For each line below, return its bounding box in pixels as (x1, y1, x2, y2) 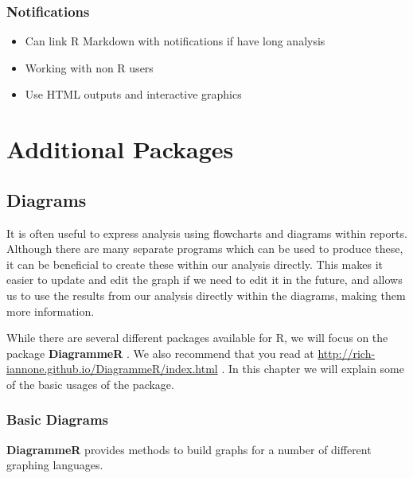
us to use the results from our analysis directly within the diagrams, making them (6, 286, 406, 303)
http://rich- (318, 344, 376, 361)
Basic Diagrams (6, 410, 108, 429)
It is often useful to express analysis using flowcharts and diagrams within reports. (6, 224, 407, 241)
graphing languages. (6, 457, 103, 473)
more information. (6, 302, 95, 319)
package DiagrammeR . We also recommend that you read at (6, 344, 314, 361)
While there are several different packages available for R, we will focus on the (6, 329, 388, 346)
